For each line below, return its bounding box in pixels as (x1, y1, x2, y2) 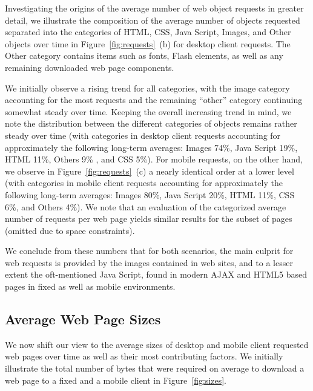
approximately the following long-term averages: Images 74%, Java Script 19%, (5, 141, 298, 153)
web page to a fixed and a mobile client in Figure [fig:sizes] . (5, 373, 226, 386)
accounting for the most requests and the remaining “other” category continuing (5, 93, 303, 106)
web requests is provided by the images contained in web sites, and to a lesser (5, 256, 293, 269)
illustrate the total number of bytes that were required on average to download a (5, 362, 305, 375)
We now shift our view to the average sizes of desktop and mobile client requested (5, 338, 309, 350)
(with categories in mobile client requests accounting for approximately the (5, 176, 283, 189)
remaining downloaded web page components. (5, 61, 174, 73)
